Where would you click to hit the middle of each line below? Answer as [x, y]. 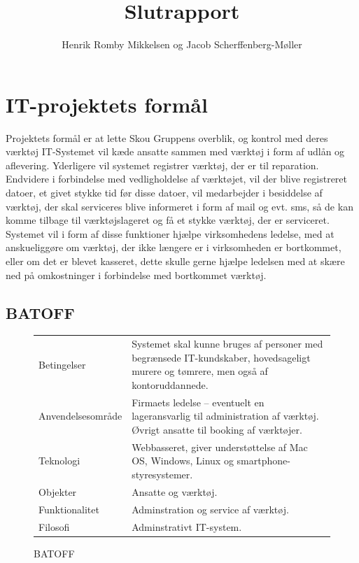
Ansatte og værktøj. [175, 491]
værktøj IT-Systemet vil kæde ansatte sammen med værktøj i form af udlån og [175, 151]
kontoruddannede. [170, 384]
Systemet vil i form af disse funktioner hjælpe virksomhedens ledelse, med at [170, 233]
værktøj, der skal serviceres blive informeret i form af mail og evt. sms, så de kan [179, 206]
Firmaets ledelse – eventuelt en [198, 402]
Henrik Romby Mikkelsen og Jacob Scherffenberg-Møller [182, 44]
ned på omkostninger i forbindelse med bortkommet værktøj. [136, 275]
